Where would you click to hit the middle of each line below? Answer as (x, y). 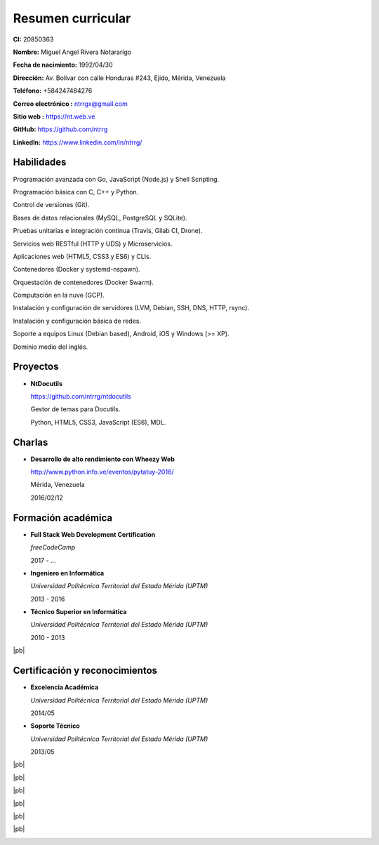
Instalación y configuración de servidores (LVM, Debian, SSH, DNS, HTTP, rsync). (131, 308)
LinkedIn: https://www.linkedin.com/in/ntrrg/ (78, 142)
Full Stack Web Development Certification (93, 534)
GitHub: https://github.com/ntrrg (60, 129)
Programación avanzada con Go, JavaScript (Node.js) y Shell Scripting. (116, 179)
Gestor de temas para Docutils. (75, 409)
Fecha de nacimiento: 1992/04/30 (63, 65)
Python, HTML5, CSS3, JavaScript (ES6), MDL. (98, 422)
